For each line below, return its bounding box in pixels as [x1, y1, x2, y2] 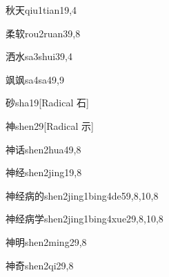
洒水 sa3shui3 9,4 [6, 49, 73, 64]
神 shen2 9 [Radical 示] [6, 118, 94, 133]
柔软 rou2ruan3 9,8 [6, 26, 81, 40]
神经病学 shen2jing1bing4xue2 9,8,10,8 [6, 211, 163, 226]
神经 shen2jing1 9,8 [6, 165, 82, 180]
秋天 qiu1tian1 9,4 [6, 3, 77, 17]
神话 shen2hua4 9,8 [6, 142, 81, 156]
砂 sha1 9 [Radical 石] [6, 95, 89, 110]
